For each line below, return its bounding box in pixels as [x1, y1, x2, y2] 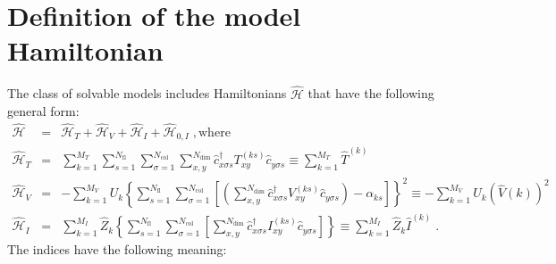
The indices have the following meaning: [7, 240, 227, 259]
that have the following [307, 84, 434, 103]
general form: [7, 102, 80, 120]
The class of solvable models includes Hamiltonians [7, 84, 287, 103]
